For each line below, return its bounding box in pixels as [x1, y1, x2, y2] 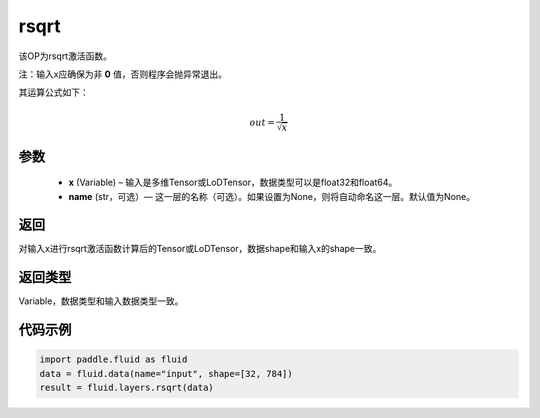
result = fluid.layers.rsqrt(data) [39, 382, 214, 394]
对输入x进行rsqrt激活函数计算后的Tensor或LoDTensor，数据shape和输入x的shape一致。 [18, 243, 382, 255]
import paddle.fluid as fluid [39, 354, 188, 365]
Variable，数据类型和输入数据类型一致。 [18, 295, 184, 307]
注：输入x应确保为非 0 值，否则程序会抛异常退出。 [18, 68, 227, 80]
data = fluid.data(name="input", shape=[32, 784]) [39, 368, 294, 379]
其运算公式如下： [18, 86, 89, 99]
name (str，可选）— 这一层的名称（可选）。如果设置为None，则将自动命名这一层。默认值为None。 [68, 190, 475, 202]
